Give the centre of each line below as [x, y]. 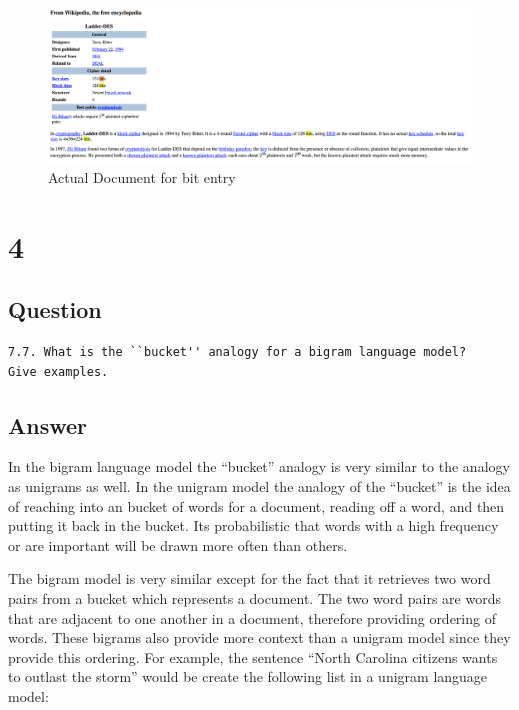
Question [55, 309]
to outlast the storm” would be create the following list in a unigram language [248, 676]
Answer [48, 424]
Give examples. [58, 371]
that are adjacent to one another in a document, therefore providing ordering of [252, 617]
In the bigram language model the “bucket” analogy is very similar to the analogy [259, 466]
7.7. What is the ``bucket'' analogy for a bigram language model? [237, 352]
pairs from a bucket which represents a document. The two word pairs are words [254, 597]
